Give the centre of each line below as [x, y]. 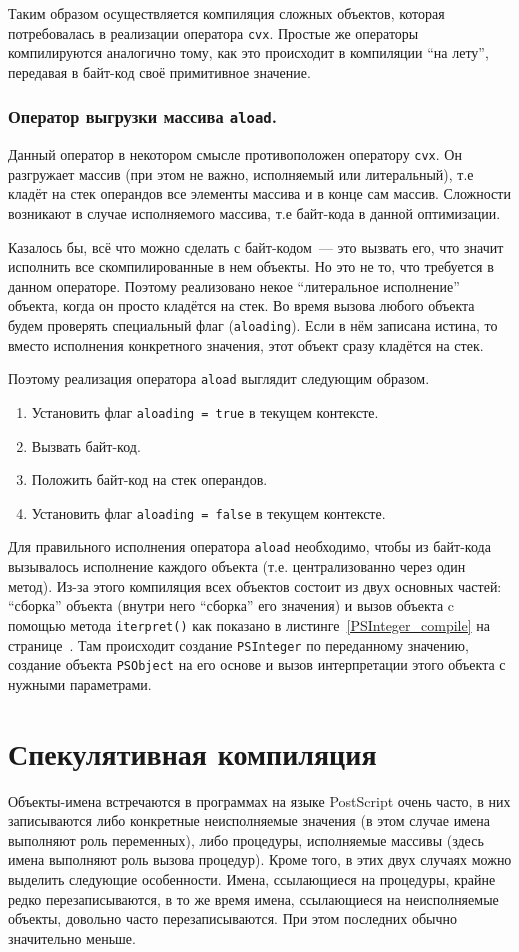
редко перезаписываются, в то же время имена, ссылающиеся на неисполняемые [253, 898]
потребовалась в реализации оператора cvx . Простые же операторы [213, 32]
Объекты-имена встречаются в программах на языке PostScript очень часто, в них [259, 800]
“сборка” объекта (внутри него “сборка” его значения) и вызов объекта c [231, 605]
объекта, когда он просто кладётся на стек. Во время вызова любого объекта [241, 305]
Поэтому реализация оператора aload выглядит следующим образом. [219, 378]
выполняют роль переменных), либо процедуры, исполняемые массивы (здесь [246, 839]
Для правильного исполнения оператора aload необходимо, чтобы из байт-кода [249, 546]
